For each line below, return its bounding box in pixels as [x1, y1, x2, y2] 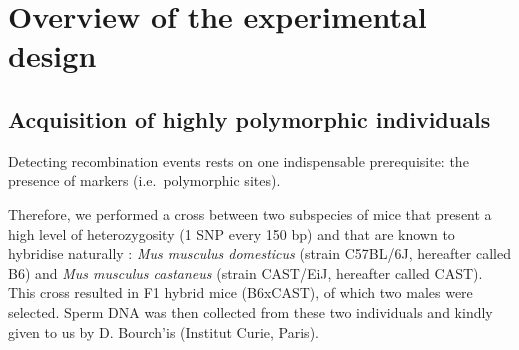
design [8, 35, 97, 76]
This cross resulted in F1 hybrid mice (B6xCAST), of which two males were [8, 282, 473, 303]
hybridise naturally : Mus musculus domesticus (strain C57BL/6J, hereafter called [8, 243, 512, 264]
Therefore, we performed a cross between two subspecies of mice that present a [8, 203, 492, 224]
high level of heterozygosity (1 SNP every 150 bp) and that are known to [8, 223, 455, 244]
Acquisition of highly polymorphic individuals [8, 103, 491, 134]
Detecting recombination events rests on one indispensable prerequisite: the [8, 150, 469, 171]
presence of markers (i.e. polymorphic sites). [8, 170, 281, 191]
